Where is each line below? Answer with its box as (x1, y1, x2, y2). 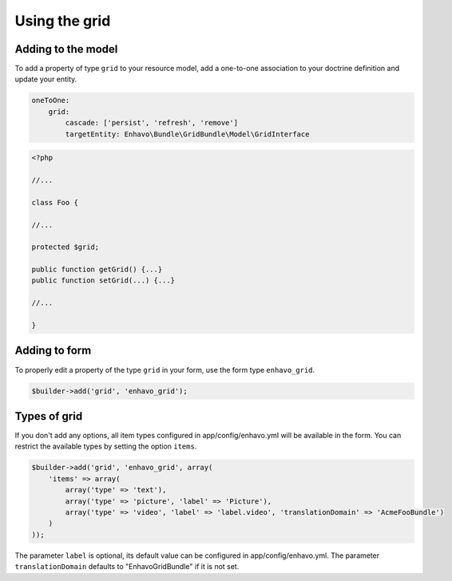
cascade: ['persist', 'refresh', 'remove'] (65, 118, 239, 128)
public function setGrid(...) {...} (31, 276, 176, 285)
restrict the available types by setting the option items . (14, 441, 197, 451)
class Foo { (31, 198, 79, 207)
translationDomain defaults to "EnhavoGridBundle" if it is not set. (14, 562, 240, 571)
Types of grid (14, 409, 83, 423)
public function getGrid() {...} (31, 265, 163, 275)
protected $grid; (31, 243, 100, 251)
